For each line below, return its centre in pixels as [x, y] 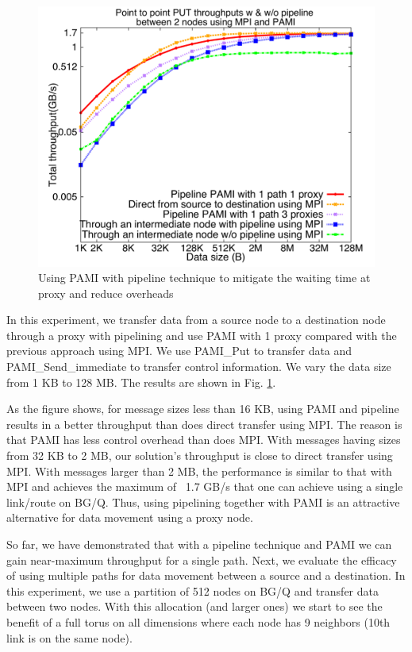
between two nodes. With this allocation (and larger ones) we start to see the [194, 606]
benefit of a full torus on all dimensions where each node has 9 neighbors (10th [198, 621]
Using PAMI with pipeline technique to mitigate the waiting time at [204, 278]
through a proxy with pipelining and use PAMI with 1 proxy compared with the [202, 335]
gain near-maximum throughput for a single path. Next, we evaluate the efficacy [202, 559]
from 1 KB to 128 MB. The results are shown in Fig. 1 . [141, 382]
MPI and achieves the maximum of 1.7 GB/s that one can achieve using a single [205, 486]
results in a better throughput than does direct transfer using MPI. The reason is [204, 424]
